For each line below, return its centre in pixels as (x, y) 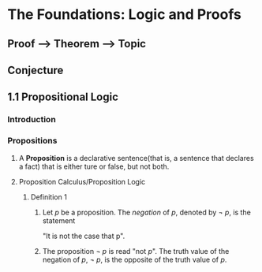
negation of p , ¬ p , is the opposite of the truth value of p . (135, 259)
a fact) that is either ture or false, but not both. (94, 166)
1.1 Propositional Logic (63, 97)
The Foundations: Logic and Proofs (124, 15)
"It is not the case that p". (84, 236)
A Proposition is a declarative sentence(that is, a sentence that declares (136, 158)
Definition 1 (49, 197)
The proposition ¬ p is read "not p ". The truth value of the (136, 251)
